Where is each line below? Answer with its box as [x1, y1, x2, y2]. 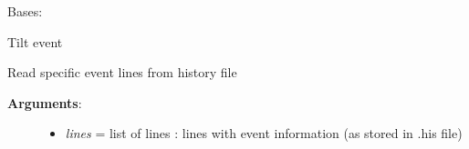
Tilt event [7, 32, 63, 51]
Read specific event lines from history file [7, 63, 237, 82]
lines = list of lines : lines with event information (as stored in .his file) [65, 124, 463, 143]
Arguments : [7, 93, 82, 112]
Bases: [7, 2, 43, 20]
